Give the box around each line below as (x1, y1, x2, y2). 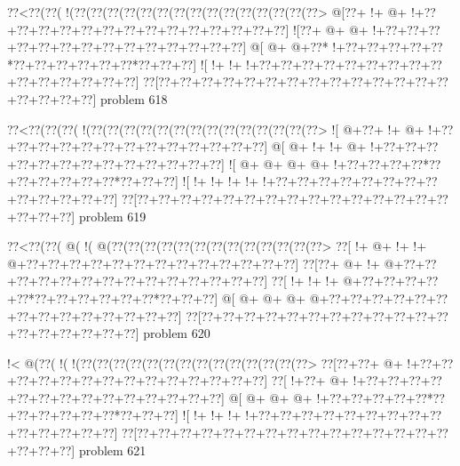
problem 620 (143, 324, 210, 342)
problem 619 (78, 206, 147, 225)
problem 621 (78, 440, 147, 459)
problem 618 (99, 89, 168, 108)
